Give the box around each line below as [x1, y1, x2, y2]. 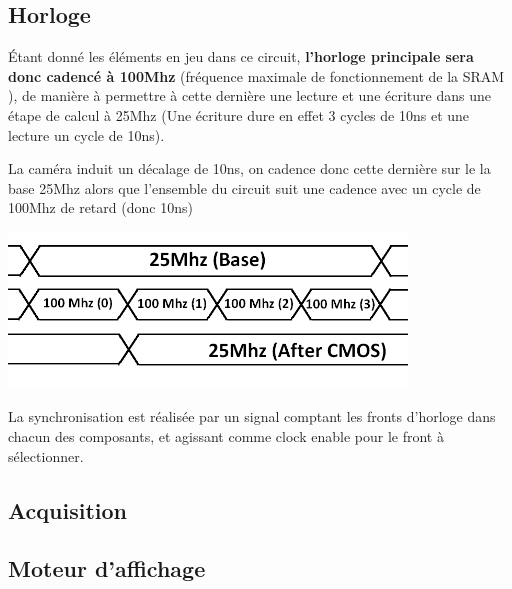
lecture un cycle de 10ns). [8, 124, 165, 145]
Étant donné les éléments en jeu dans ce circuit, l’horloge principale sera [8, 46, 474, 67]
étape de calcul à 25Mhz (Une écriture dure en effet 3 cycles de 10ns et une [8, 104, 470, 125]
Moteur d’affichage [8, 553, 206, 584]
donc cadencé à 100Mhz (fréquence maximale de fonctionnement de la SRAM [8, 65, 505, 86]
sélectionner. [8, 445, 84, 466]
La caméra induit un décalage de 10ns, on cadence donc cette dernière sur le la [8, 158, 491, 179]
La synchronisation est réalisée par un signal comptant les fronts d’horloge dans [8, 406, 496, 427]
